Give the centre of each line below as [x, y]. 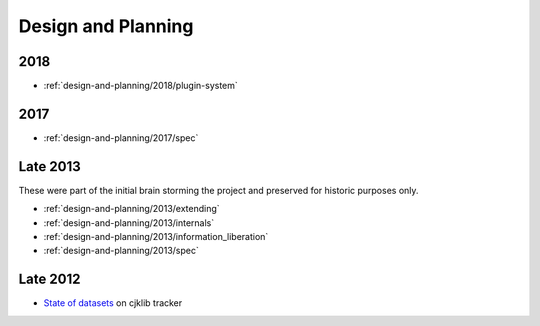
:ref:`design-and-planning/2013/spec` [121, 251]
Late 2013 [50, 166]
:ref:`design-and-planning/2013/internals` [129, 222]
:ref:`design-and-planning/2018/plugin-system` [141, 86]
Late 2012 [49, 279]
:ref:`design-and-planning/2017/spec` [121, 137]
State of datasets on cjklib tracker [113, 303]
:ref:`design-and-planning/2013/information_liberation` [156, 237]
